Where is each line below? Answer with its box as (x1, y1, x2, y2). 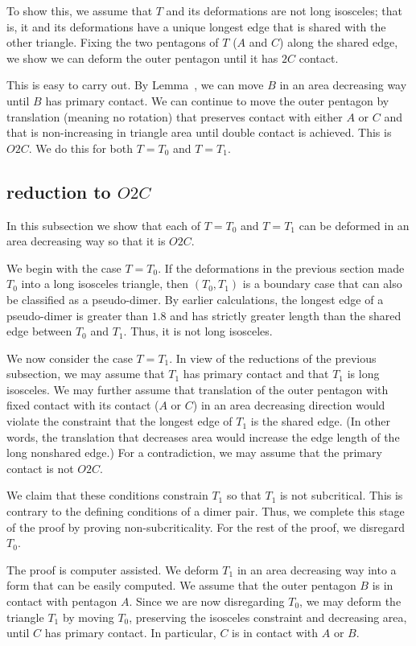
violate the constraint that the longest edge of (6, 413, 233, 430)
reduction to (6, 179, 111, 204)
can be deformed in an (299, 216, 410, 233)
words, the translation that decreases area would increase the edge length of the (6, 428, 400, 445)
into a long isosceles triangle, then (21, 275, 189, 292)
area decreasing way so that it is (6, 232, 166, 249)
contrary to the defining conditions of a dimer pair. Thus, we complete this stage (6, 503, 405, 520)
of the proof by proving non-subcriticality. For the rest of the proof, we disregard (6, 518, 406, 535)
